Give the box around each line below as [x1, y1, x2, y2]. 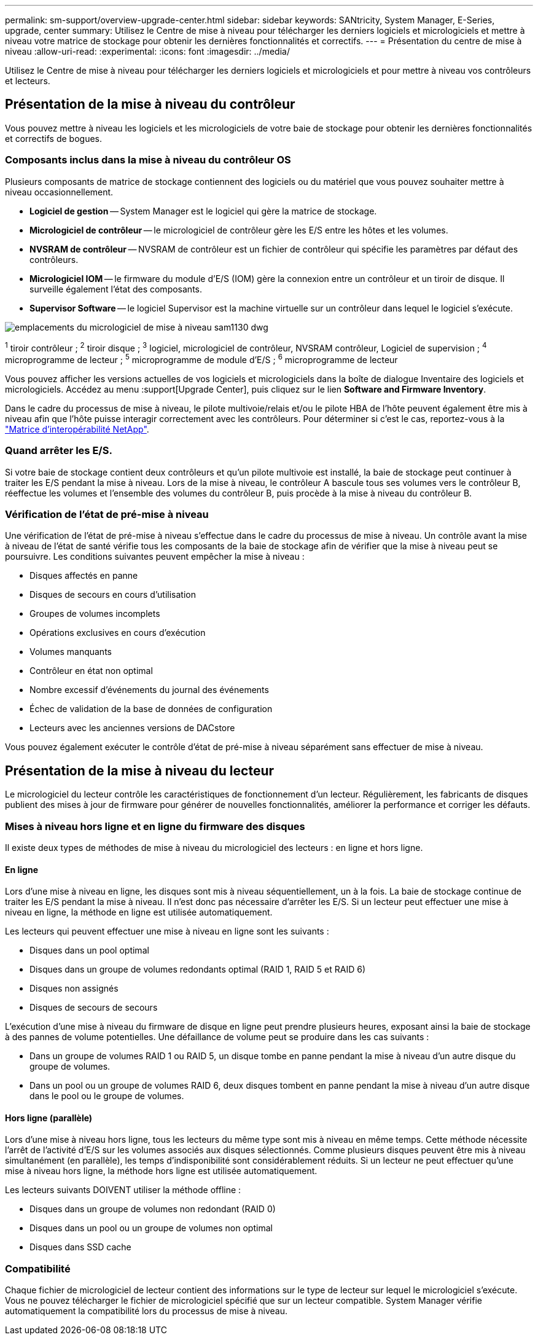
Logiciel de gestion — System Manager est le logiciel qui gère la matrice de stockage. [29, 205, 377, 216]
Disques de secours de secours [29, 1002, 158, 1013]
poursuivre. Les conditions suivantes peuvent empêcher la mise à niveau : [5, 551, 305, 562]
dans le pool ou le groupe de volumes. [29, 1091, 184, 1102]
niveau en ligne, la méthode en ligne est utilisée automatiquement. [5, 907, 273, 918]
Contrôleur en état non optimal [29, 665, 153, 676]
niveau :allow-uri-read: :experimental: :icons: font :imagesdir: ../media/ [5, 46, 290, 57]
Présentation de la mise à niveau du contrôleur [5, 96, 295, 112]
